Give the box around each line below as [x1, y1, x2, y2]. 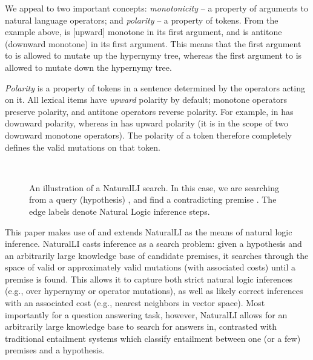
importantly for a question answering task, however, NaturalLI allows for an [5, 308, 288, 321]
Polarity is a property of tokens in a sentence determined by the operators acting [5, 81, 305, 94]
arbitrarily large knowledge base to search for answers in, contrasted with [5, 320, 277, 333]
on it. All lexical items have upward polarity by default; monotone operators [5, 93, 288, 106]
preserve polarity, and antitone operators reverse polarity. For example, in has [5, 105, 294, 117]
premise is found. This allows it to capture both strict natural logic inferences [5, 272, 293, 285]
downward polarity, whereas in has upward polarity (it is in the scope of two [5, 117, 288, 129]
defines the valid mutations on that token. [5, 140, 160, 153]
